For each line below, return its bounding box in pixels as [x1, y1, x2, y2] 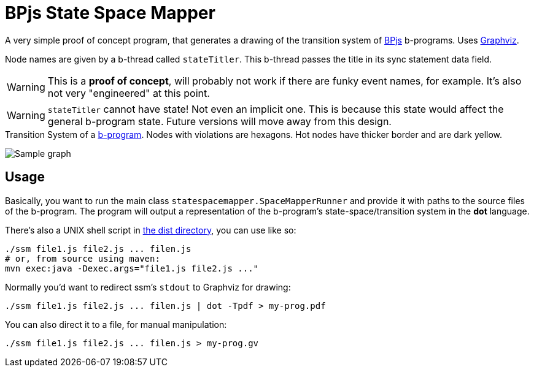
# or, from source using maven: [5, 253, 160, 264]
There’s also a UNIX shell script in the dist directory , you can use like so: [5, 224, 296, 235]
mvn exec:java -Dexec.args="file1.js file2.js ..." [5, 263, 259, 273]
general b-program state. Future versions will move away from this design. [47, 115, 392, 127]
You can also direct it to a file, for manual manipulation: [5, 319, 227, 330]
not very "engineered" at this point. [47, 86, 210, 99]
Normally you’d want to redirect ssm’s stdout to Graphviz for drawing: [5, 281, 291, 292]
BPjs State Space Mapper [5, 2, 215, 23]
